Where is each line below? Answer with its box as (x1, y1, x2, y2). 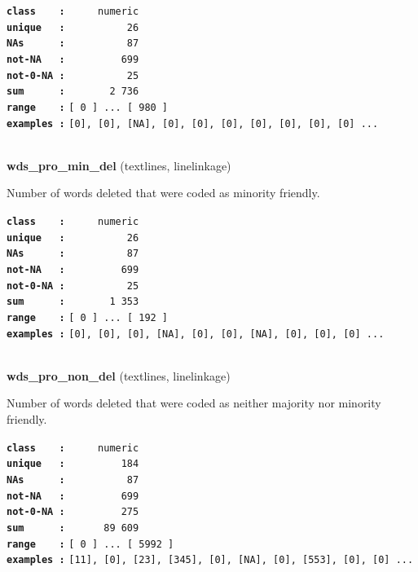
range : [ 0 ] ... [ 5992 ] (7, 538, 174, 550)
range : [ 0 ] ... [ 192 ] (7, 311, 169, 323)
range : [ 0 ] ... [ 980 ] (7, 101, 169, 113)
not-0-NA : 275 (7, 506, 139, 518)
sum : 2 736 (7, 86, 139, 98)
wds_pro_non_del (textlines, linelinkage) (7, 367, 231, 384)
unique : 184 (7, 458, 139, 470)
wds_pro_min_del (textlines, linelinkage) (7, 156, 231, 174)
